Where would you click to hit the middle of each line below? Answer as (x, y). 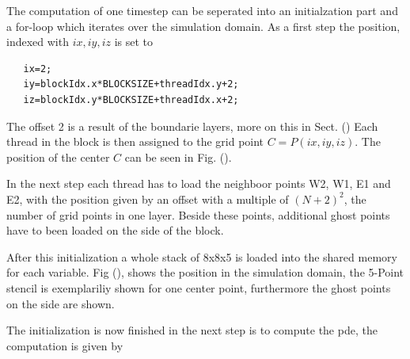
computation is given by (65, 345)
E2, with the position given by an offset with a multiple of (148, 199)
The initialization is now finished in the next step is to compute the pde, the (192, 330)
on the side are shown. (61, 303)
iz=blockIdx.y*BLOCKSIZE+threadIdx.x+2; (131, 99)
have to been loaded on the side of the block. (115, 230)
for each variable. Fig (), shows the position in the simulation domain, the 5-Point (205, 272)
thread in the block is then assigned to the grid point (135, 141)
